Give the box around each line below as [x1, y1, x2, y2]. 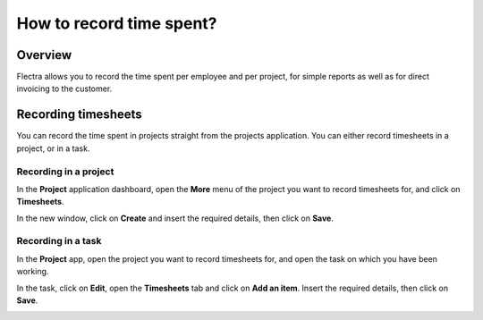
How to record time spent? [16, 13, 218, 33]
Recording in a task [16, 235, 102, 248]
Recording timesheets [16, 107, 142, 122]
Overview [16, 47, 72, 63]
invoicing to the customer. [16, 83, 113, 94]
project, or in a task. [16, 143, 90, 154]
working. [16, 266, 49, 277]
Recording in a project [16, 165, 114, 178]
